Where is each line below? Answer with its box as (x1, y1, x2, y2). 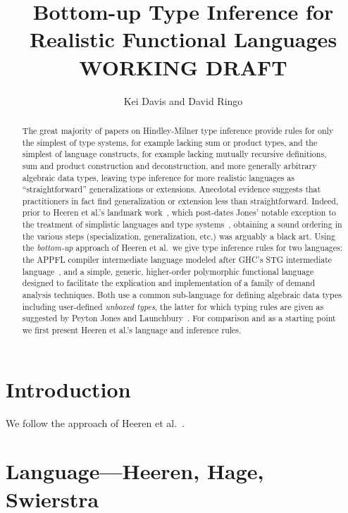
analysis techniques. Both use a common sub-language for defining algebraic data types (22, 289, 342, 301)
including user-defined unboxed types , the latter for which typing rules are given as (22, 300, 324, 312)
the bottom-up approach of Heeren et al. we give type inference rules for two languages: (22, 242, 343, 254)
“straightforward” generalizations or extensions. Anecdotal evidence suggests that (22, 183, 321, 195)
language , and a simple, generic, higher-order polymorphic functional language (22, 265, 314, 277)
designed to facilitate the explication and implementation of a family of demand (22, 277, 316, 289)
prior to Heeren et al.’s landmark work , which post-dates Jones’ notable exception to (22, 206, 336, 218)
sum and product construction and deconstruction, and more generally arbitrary (22, 159, 317, 171)
